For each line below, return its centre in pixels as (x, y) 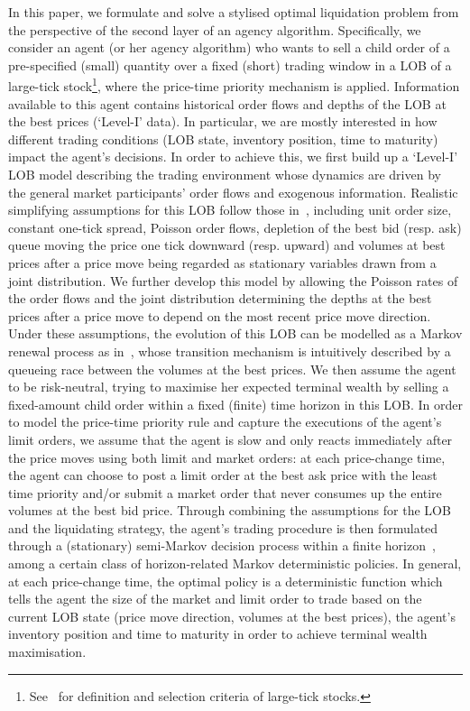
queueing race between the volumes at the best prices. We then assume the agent (232, 369)
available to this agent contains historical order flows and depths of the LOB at (227, 103)
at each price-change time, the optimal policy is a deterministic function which (226, 581)
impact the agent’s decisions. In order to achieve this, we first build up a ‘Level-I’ (233, 157)
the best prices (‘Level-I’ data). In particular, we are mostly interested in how (223, 121)
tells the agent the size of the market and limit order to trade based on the (215, 599)
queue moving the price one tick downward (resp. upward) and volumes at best (227, 245)
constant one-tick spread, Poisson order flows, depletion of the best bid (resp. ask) (235, 227)
